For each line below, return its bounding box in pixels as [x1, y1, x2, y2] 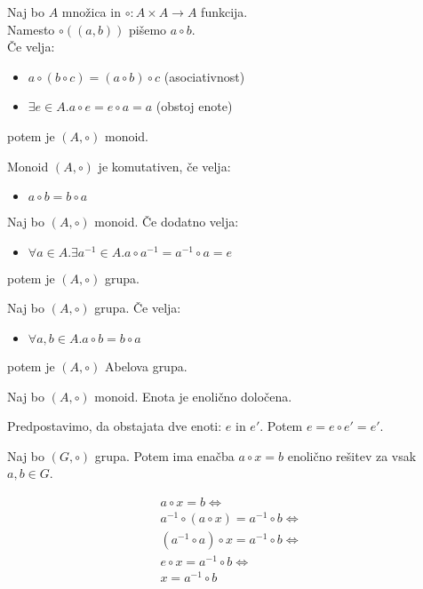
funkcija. [201, 3, 248, 20]
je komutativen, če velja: [98, 156, 231, 175]
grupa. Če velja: [94, 298, 181, 317]
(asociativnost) [164, 67, 245, 85]
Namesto [7, 20, 55, 38]
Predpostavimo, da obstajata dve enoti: [7, 417, 222, 435]
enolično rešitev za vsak [287, 446, 417, 465]
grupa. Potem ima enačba [94, 446, 235, 465]
